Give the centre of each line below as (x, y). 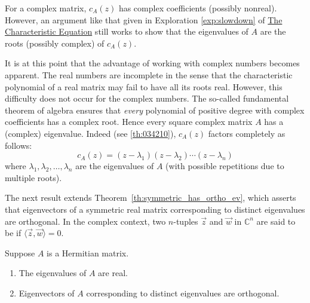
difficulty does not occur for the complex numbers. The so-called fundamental (147, 98)
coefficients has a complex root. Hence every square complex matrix (129, 122)
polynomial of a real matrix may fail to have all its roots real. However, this (144, 86)
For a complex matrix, (46, 8)
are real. (113, 273)
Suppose (20, 253)
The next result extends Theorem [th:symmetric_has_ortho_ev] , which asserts (151, 198)
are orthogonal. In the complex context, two (85, 221)
